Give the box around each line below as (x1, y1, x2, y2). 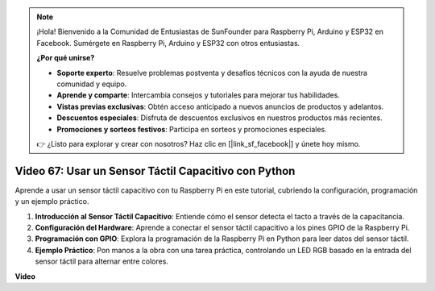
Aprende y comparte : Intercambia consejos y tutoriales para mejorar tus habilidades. (56, 90, 340, 100)
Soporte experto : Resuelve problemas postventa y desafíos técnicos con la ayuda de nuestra (56, 68, 368, 77)
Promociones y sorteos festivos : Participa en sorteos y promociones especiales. (56, 124, 328, 134)
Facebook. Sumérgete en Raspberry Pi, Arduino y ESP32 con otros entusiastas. (36, 38, 300, 48)
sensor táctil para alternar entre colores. (35, 256, 169, 266)
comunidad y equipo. (56, 79, 127, 89)
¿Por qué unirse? (36, 53, 95, 63)
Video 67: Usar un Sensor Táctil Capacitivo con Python (14, 164, 296, 177)
